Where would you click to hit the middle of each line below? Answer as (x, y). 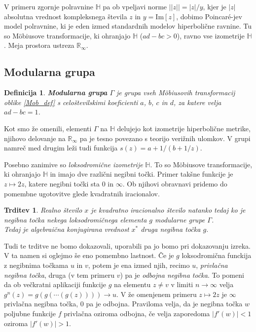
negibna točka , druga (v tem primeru (59, 275)
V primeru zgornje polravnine (49, 6)
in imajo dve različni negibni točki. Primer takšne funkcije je (142, 174)
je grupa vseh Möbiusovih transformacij (176, 92)
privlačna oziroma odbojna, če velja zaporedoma (137, 314)
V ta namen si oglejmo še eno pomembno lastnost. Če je (89, 255)
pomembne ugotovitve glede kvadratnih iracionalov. (82, 193)
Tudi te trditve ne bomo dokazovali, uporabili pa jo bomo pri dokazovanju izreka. (127, 245)
